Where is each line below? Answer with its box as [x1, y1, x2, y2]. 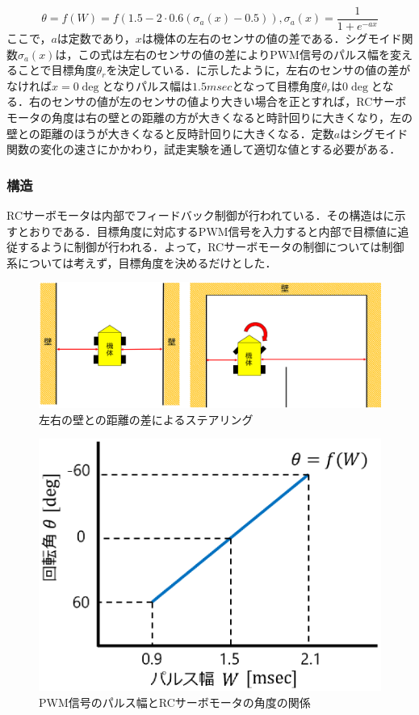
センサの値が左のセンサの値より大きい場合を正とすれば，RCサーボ [51, 93, 407, 110]
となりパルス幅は [102, 77, 193, 94]
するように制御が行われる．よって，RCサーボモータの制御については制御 [17, 238, 404, 255]
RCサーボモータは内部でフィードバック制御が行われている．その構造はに [6, 207, 395, 224]
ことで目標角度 [17, 61, 97, 78]
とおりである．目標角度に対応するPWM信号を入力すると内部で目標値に [17, 222, 398, 239]
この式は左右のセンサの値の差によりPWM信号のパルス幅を [78, 45, 390, 62]
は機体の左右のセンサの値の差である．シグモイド [141, 30, 402, 47]
